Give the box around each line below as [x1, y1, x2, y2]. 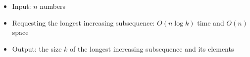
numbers [40, 1, 66, 11]
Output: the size [12, 43, 62, 54]
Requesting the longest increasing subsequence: [12, 17, 155, 28]
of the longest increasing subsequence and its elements [70, 43, 234, 54]
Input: [12, 1, 31, 11]
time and [197, 17, 224, 28]
